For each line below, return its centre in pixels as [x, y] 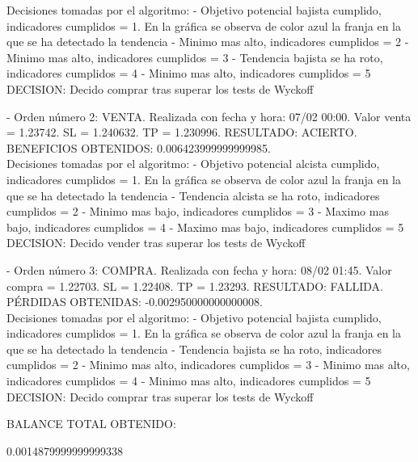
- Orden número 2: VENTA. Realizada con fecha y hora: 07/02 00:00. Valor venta [209, 116]
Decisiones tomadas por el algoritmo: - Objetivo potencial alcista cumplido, [193, 164]
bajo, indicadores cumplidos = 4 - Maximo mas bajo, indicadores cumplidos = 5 [205, 227]
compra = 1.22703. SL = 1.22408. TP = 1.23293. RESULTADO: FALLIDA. [195, 286]
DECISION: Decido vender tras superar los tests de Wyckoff [156, 243]
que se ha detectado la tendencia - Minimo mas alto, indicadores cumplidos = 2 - [208, 42]
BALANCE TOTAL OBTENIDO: [91, 424]
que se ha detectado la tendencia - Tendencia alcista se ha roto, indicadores [193, 195]
